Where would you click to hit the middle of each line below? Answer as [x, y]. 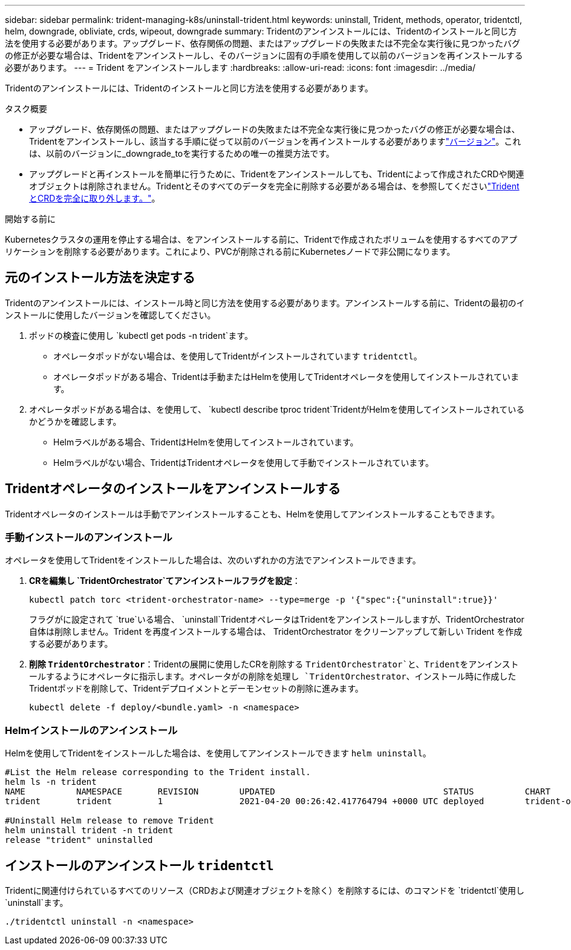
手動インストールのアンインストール [89, 538]
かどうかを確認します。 [75, 421]
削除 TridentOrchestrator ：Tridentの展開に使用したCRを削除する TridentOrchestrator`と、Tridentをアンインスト [274, 664]
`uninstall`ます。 [37, 903]
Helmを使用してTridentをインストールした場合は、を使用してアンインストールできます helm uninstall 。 [218, 753]
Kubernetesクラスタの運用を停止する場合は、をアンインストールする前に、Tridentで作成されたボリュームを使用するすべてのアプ [261, 239]
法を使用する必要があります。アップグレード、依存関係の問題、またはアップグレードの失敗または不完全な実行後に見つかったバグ [263, 43]
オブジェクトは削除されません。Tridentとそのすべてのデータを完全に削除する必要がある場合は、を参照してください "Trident [274, 186]
